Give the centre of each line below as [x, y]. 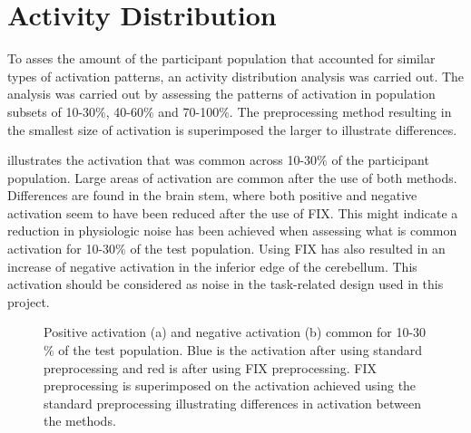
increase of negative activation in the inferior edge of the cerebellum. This [212, 266]
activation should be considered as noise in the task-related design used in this [226, 284]
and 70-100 [189, 111]
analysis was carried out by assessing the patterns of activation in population [221, 94]
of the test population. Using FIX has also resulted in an [288, 249]
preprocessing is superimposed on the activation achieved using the [230, 385]
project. [29, 301]
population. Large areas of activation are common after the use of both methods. [232, 177]
